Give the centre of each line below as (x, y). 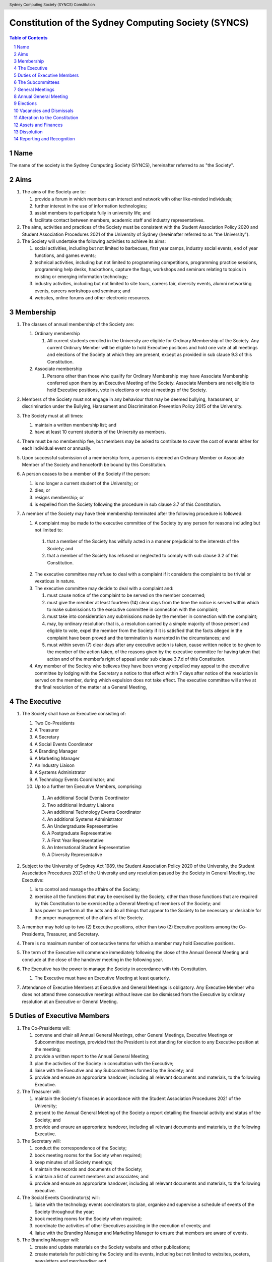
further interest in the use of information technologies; (91, 206)
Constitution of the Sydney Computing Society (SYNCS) (129, 23)
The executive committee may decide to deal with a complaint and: (104, 588)
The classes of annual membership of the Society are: (78, 324)
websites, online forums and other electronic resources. (92, 298)
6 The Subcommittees (37, 82)
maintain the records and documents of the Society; (89, 1169)
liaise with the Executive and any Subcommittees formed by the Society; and (114, 1070)
